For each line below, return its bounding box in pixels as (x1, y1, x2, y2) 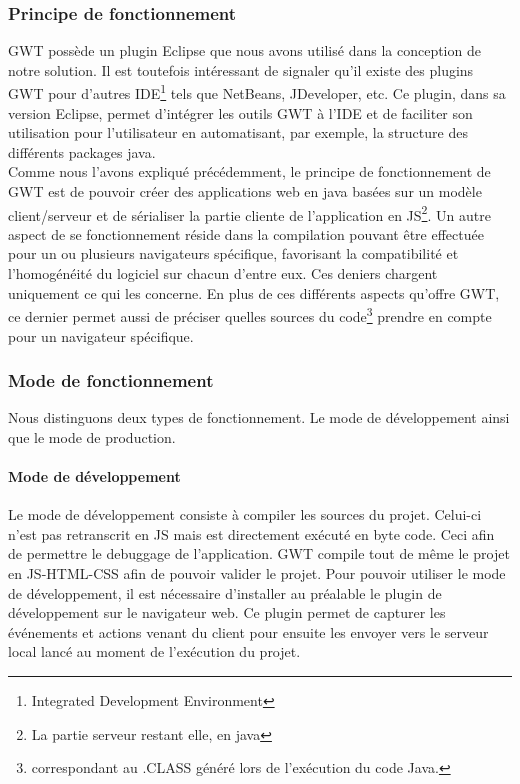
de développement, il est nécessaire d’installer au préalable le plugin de (8, 582, 442, 603)
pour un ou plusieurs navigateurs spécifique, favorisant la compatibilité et (8, 243, 459, 264)
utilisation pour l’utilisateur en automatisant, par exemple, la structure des (8, 122, 468, 143)
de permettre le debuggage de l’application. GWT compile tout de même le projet (8, 543, 510, 564)
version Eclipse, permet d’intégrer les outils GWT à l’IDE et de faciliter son (8, 102, 473, 123)
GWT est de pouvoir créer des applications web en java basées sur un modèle (8, 181, 482, 202)
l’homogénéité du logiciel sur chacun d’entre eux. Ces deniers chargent (8, 263, 438, 284)
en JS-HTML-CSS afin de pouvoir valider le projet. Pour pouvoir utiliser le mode (8, 563, 506, 584)
